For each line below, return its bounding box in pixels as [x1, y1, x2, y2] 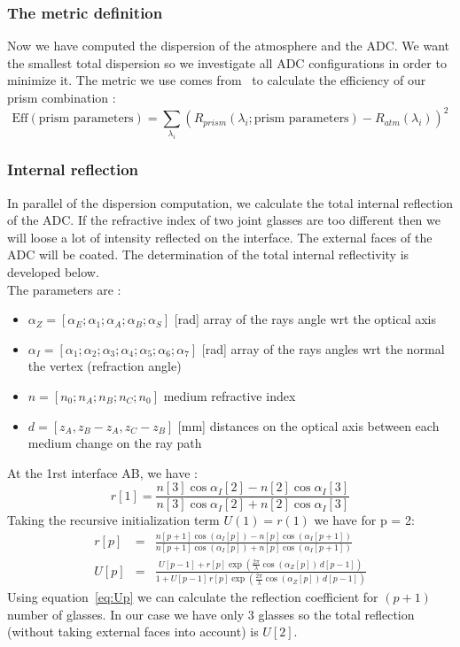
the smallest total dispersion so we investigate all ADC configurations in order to [7, 53, 447, 72]
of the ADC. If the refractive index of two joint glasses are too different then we [7, 211, 441, 229]
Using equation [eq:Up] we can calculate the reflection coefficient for [7, 588, 378, 606]
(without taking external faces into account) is [7, 622, 259, 641]
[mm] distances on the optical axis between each [177, 416, 440, 435]
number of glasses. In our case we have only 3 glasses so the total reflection [7, 605, 415, 623]
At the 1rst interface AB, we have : [7, 463, 198, 481]
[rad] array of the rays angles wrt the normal [201, 339, 445, 358]
